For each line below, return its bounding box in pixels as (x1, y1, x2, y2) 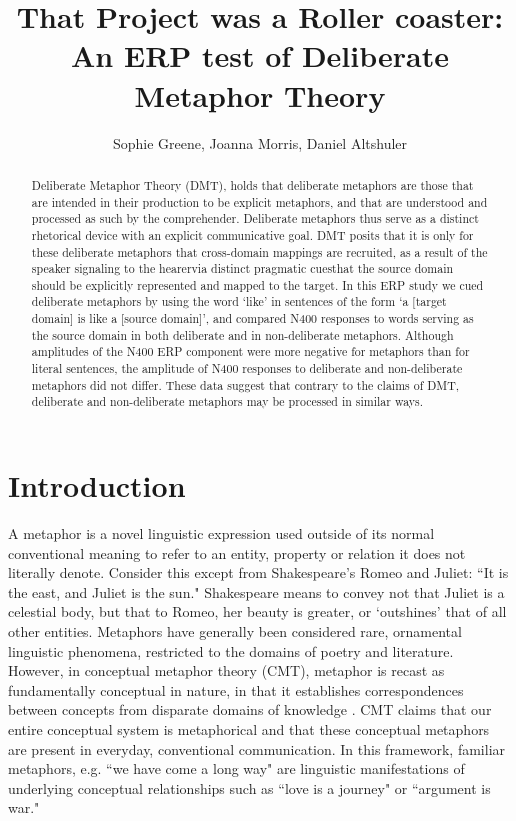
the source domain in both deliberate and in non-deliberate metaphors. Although (31, 326, 454, 343)
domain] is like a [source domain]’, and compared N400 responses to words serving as (31, 310, 474, 327)
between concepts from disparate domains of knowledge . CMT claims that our (8, 699, 492, 720)
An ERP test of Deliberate (71, 35, 449, 76)
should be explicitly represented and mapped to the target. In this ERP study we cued (31, 276, 484, 293)
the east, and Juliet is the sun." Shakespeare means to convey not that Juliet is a (8, 581, 505, 602)
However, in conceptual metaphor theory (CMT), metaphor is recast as (8, 660, 445, 681)
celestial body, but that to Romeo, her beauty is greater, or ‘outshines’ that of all (8, 601, 507, 622)
